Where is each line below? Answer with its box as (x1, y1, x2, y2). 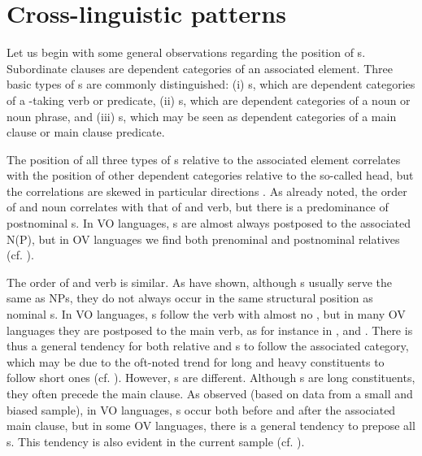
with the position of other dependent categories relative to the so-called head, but (7, 167, 414, 184)
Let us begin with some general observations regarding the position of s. (7, 44, 366, 61)
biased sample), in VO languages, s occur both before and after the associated (7, 401, 396, 418)
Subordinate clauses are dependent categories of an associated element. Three (7, 59, 393, 76)
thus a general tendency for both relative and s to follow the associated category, (7, 337, 409, 354)
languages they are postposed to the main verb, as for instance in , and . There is (7, 321, 413, 338)
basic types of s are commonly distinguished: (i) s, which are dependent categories (7, 76, 415, 93)
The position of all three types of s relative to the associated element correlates (7, 150, 401, 167)
